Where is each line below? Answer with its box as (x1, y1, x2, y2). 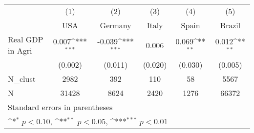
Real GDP (8, 34, 43, 45)
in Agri (8, 45, 32, 56)
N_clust (8, 73, 36, 84)
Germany (100, 19, 131, 31)
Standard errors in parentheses (8, 101, 113, 113)
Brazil (220, 19, 241, 31)
